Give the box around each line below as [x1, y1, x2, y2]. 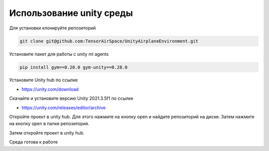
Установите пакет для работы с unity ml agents [9, 51, 109, 57]
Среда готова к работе [9, 139, 58, 145]
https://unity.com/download [21, 86, 79, 92]
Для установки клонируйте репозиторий [9, 25, 96, 31]
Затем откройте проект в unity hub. [9, 130, 85, 136]
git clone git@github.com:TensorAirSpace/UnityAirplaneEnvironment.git [19, 38, 199, 44]
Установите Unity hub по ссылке [9, 77, 78, 83]
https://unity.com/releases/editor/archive [21, 105, 106, 111]
